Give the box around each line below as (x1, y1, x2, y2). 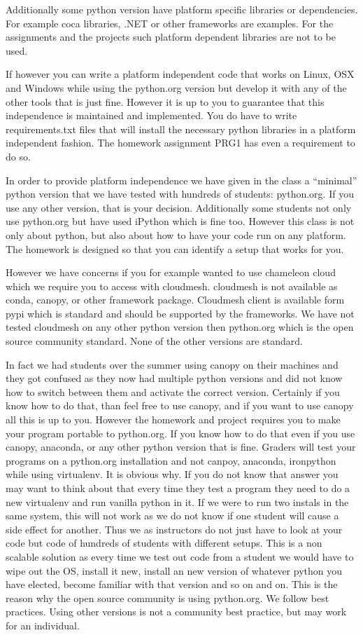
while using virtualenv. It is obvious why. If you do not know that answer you (6, 467, 339, 482)
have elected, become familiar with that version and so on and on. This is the (6, 577, 338, 592)
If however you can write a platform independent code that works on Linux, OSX (6, 67, 355, 81)
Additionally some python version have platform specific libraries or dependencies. (6, 2, 358, 16)
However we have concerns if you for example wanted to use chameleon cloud (6, 265, 336, 280)
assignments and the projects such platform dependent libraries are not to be (6, 29, 336, 44)
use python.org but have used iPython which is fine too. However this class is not (6, 214, 355, 228)
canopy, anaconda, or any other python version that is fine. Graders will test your (6, 439, 356, 454)
